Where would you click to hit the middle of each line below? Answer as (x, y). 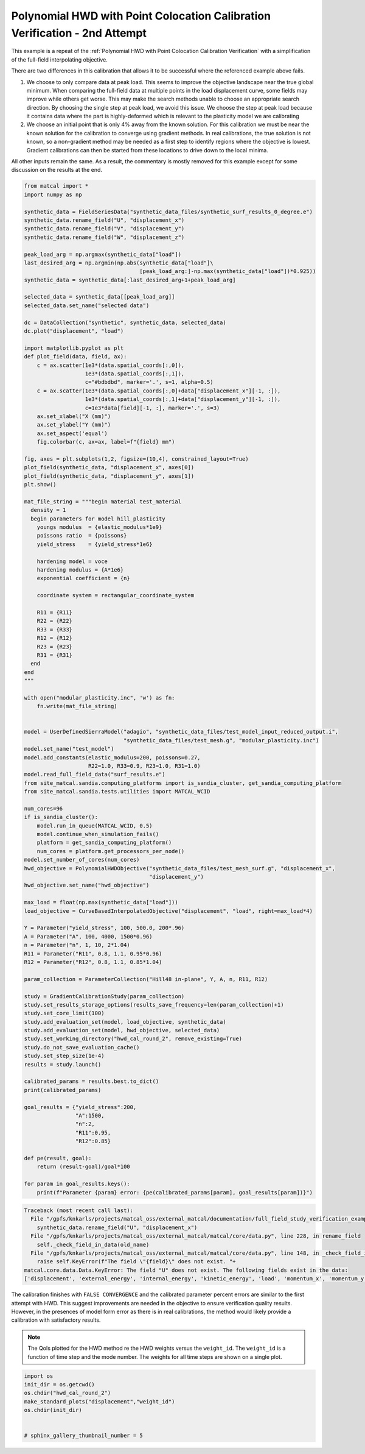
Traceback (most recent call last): (79, 1211)
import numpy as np (53, 194)
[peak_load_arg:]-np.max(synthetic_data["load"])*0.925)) (228, 271)
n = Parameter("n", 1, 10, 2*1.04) (77, 945)
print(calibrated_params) (63, 1090)
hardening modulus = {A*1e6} (80, 569)
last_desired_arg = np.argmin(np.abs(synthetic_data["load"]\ (119, 263)
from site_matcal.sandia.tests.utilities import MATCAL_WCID (117, 792)
